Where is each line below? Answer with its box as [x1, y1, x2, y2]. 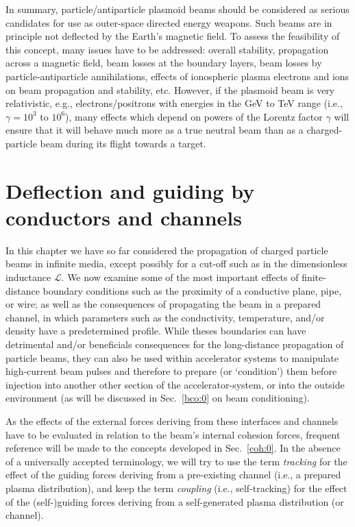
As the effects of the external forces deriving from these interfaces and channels [5, 413, 339, 428]
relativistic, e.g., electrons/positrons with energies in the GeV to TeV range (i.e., [5, 96, 343, 110]
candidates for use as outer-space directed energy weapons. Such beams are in [5, 15, 332, 29]
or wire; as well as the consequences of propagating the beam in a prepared [5, 297, 321, 311]
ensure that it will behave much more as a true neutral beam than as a [5, 123, 304, 137]
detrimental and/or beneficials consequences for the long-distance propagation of [5, 337, 344, 351]
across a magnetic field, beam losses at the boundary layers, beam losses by [5, 56, 322, 70]
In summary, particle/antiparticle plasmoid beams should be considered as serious [5, 2, 350, 16]
